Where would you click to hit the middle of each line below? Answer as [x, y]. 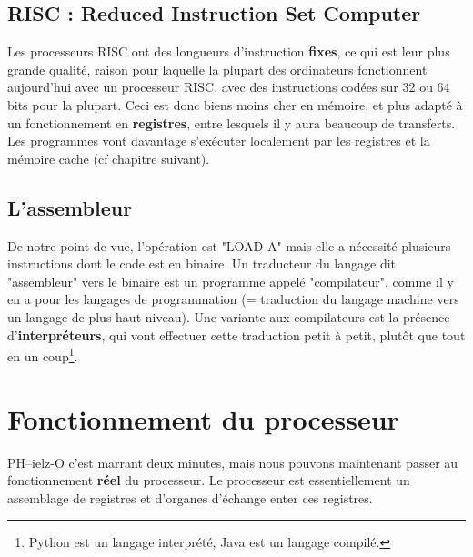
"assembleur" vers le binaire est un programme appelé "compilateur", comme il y [231, 281]
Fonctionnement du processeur [203, 418]
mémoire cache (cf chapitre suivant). [109, 158]
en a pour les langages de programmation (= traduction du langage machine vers [233, 299]
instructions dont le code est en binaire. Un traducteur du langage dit [202, 263]
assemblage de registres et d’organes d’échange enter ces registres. [190, 497]
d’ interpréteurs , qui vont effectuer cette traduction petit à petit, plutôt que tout [236, 334]
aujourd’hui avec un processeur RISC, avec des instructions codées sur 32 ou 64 [229, 87]
